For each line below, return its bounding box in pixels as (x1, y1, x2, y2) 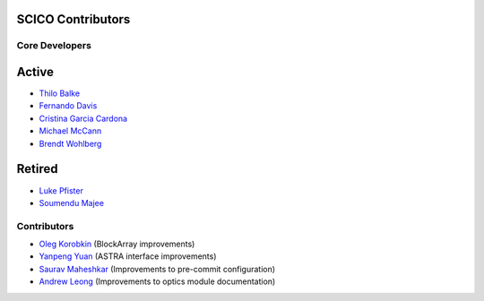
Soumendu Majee (39, 197, 105, 208)
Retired (16, 161, 58, 176)
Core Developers (16, 39, 91, 52)
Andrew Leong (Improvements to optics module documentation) (39, 276, 276, 287)
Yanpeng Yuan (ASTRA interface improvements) (39, 251, 217, 262)
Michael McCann (39, 125, 102, 136)
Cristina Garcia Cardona (39, 113, 128, 124)
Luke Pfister (39, 185, 84, 196)
